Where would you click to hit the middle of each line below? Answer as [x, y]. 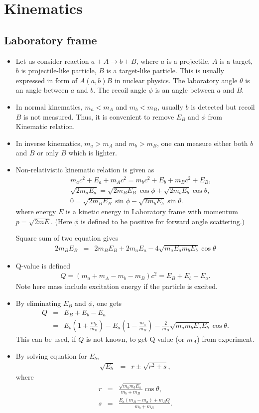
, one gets [107, 303]
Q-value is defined [43, 265]
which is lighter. [93, 153]
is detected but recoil [223, 106]
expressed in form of [47, 80]
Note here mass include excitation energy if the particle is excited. [117, 286]
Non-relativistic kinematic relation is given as [85, 169]
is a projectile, [188, 61]
